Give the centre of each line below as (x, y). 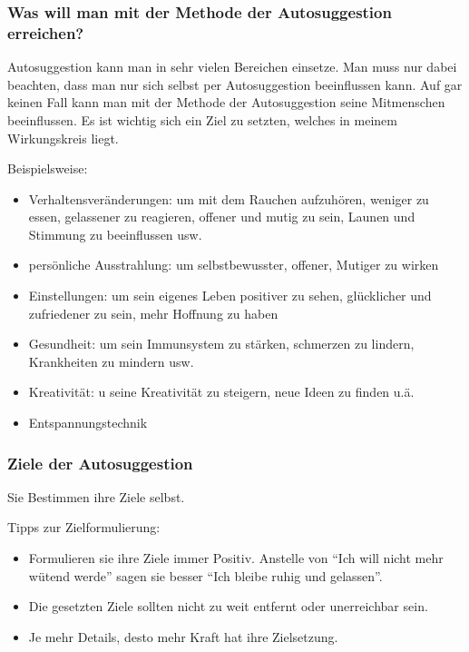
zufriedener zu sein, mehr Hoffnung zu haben (153, 313)
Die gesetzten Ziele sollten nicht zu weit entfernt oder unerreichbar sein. (228, 606)
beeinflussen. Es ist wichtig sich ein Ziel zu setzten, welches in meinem (202, 119)
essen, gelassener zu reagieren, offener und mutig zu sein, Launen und (222, 217)
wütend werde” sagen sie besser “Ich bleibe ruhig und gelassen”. (205, 575)
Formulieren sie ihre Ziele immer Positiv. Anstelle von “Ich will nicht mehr (236, 558)
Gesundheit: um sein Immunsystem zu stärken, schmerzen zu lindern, (221, 344)
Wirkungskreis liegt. (63, 138)
